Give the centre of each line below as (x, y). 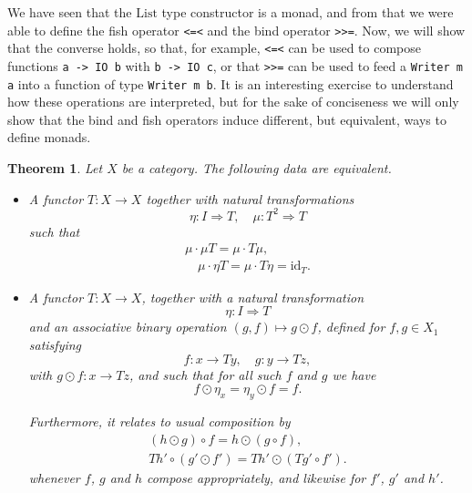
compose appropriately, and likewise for (256, 477)
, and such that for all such (205, 374)
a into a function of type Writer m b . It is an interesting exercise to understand (231, 83)
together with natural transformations (250, 198)
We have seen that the (70, 12)
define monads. (49, 137)
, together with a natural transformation (253, 297)
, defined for (351, 327)
